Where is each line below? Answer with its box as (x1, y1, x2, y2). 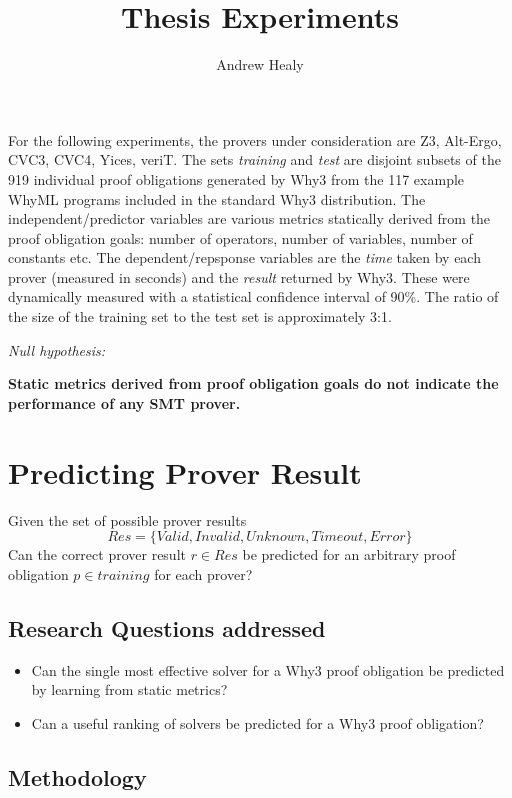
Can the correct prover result (8, 544, 186, 565)
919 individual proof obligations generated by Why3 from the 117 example (8, 168, 465, 189)
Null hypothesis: (8, 339, 106, 360)
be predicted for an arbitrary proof (242, 544, 456, 565)
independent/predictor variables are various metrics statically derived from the (8, 208, 491, 229)
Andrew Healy (216, 54, 304, 75)
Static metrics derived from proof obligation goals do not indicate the (8, 373, 499, 394)
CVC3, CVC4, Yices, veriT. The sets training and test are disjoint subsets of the (8, 149, 501, 170)
